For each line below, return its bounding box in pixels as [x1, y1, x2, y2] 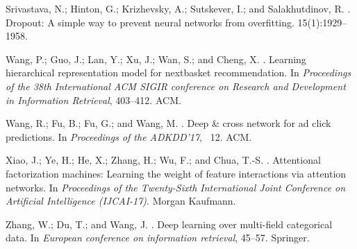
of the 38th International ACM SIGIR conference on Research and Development [6, 78, 346, 93]
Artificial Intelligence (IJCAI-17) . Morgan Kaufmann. [6, 194, 236, 208]
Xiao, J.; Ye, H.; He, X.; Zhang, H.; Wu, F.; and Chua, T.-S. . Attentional [6, 153, 321, 167]
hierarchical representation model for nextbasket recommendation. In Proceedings [6, 65, 351, 80]
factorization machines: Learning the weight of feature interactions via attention [6, 166, 347, 180]
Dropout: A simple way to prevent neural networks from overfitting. [6, 15, 294, 29]
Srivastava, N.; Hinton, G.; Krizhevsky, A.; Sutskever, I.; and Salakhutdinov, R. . [6, 1, 351, 15]
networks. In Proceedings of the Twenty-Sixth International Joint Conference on [6, 180, 346, 194]
